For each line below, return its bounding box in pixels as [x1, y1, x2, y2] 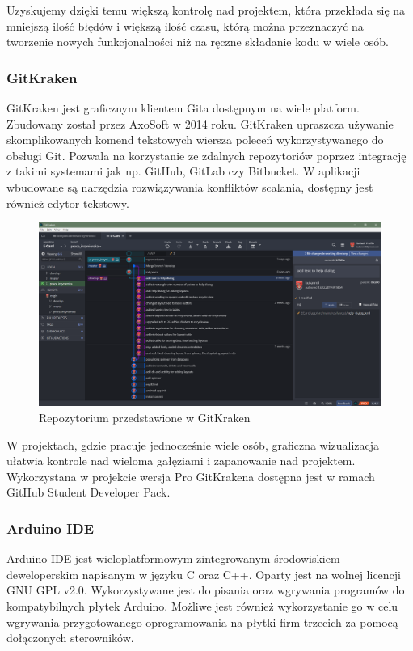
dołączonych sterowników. [6, 629, 134, 646]
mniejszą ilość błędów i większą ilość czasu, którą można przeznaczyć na [6, 17, 364, 34]
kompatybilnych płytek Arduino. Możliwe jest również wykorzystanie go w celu [6, 598, 398, 615]
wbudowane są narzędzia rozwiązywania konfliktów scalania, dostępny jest [6, 178, 373, 195]
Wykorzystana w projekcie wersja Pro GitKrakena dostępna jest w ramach [6, 467, 375, 484]
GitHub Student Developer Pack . [6, 484, 171, 501]
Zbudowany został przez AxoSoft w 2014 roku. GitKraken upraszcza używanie [6, 115, 394, 132]
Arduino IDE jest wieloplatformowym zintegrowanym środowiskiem [6, 550, 340, 567]
